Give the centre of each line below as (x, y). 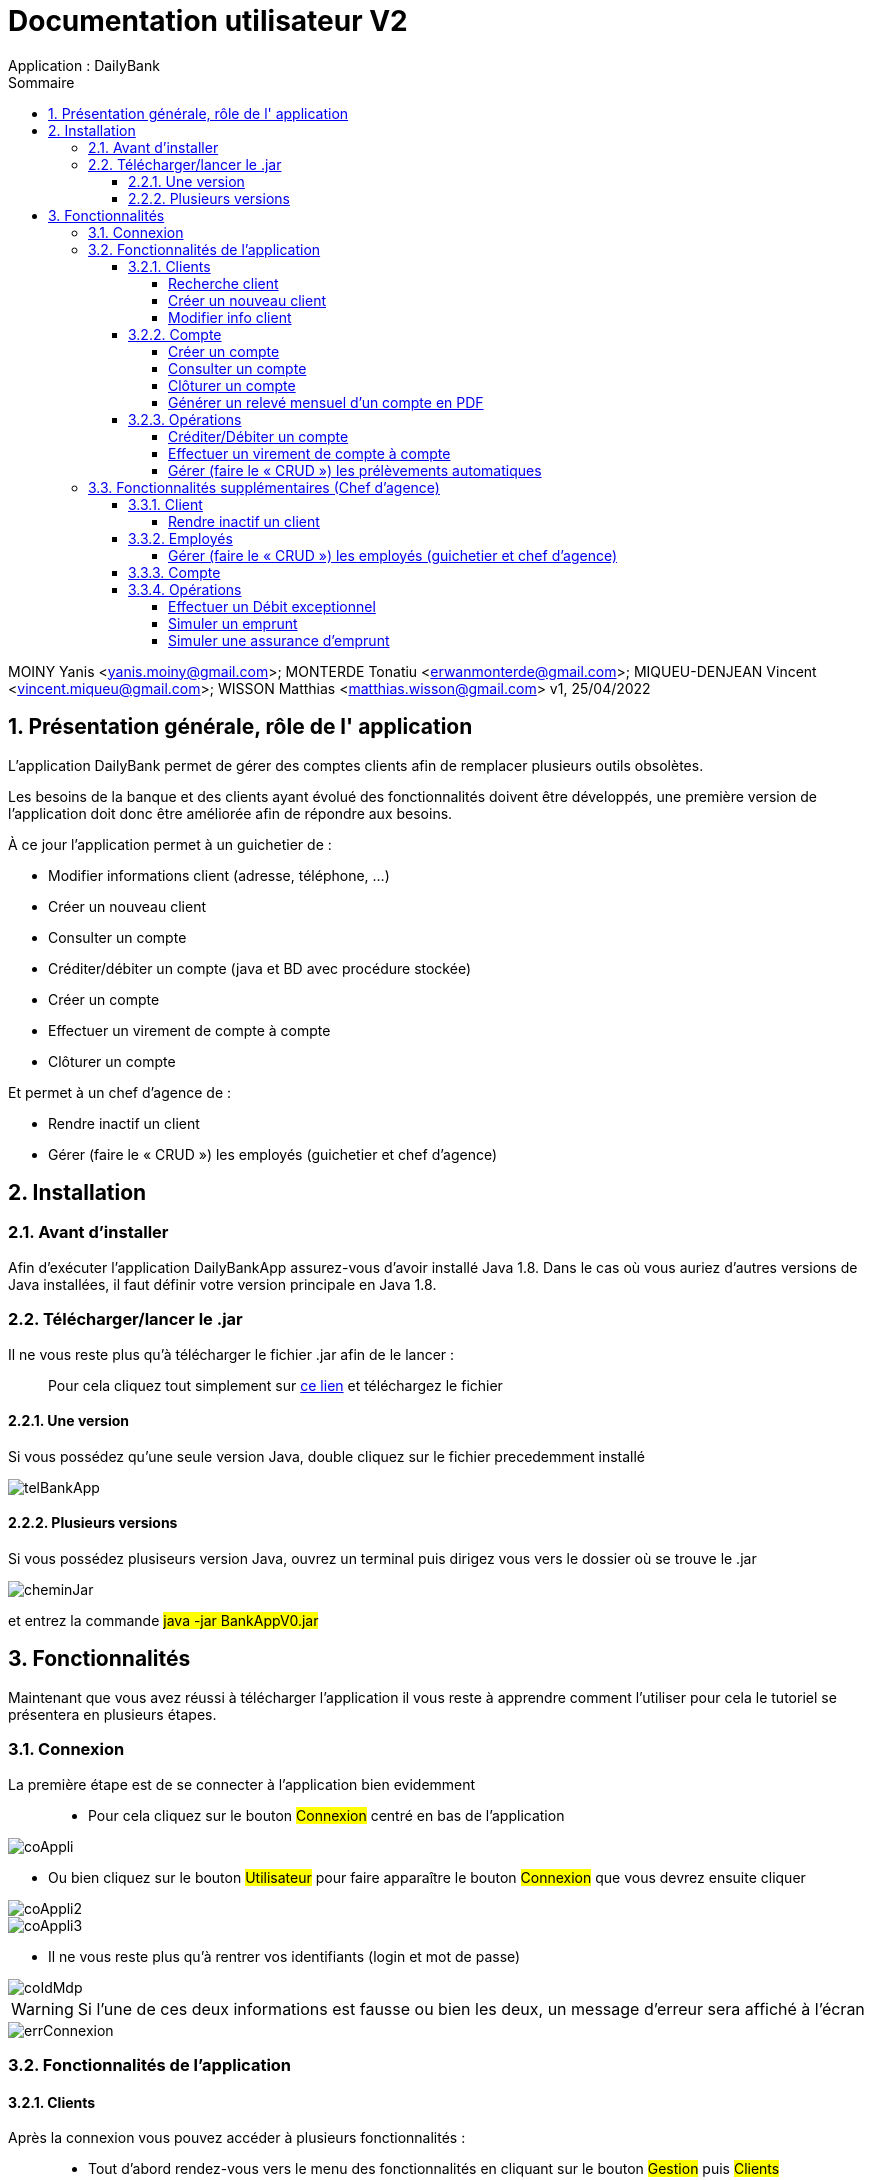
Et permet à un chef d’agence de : (120, 1092)
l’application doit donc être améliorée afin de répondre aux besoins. (230, 813)
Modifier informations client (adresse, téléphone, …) (219, 875)
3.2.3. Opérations (185, 419)
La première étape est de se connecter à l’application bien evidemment (242, 1784)
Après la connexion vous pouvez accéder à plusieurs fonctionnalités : (237, 2138)
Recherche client (223, 283)
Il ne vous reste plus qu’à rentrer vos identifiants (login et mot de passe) (284, 1956)
